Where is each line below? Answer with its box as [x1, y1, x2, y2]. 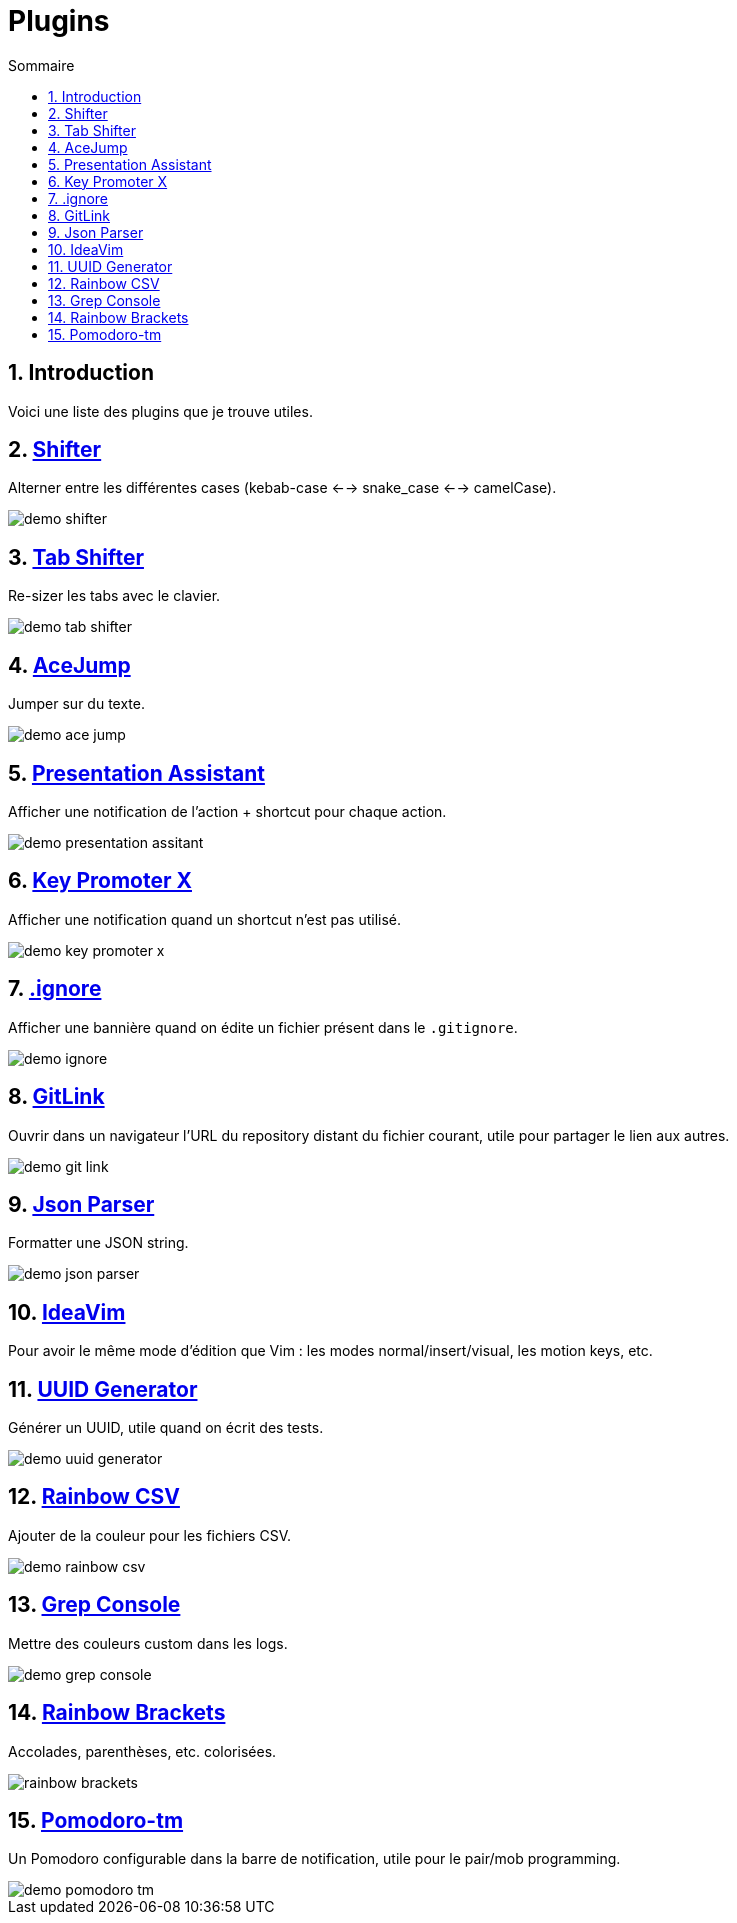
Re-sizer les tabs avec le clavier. [8, 587, 221, 605]
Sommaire [8, 56, 75, 74]
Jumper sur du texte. [8, 695, 145, 713]
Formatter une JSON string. [8, 1234, 189, 1252]
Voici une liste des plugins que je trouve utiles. [8, 402, 313, 420]
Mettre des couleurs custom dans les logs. [8, 1634, 288, 1652]
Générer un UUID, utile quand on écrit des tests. [8, 1419, 324, 1437]
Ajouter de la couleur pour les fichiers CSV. [8, 1526, 291, 1544]
